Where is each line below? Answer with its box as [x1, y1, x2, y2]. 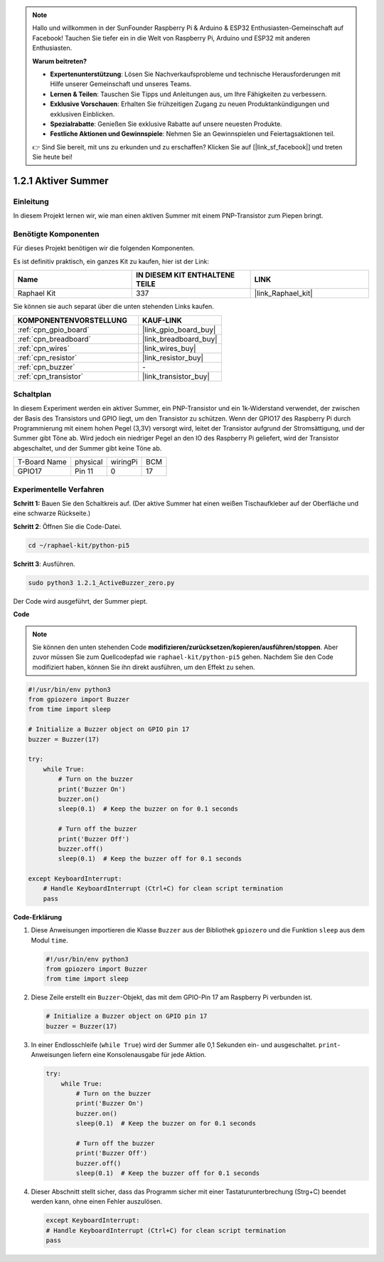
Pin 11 [75, 466, 94, 476]
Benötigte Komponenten [13, 229, 100, 238]
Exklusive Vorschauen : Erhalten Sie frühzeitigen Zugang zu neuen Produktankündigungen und [50, 100, 330, 108]
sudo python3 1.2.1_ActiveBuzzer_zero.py [28, 579, 175, 587]
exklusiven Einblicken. [50, 110, 115, 118]
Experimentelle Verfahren [13, 484, 105, 494]
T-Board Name [17, 457, 67, 467]
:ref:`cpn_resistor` [17, 352, 78, 362]
